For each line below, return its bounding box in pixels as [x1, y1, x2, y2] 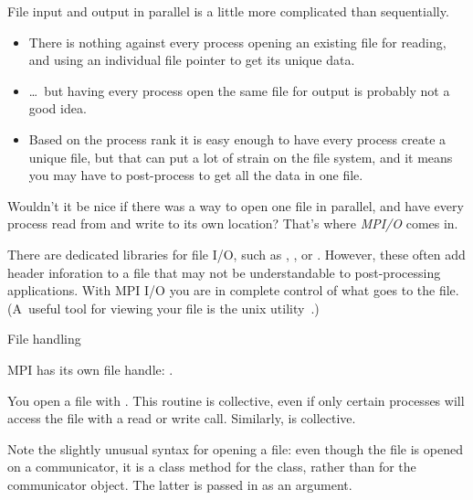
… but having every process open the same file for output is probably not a [28, 80, 450, 100]
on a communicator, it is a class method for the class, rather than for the [7, 457, 416, 476]
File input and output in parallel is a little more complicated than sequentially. [7, 2, 449, 20]
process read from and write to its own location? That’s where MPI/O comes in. [7, 214, 458, 233]
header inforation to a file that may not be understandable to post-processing [7, 262, 441, 282]
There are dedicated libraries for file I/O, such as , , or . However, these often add [7, 244, 466, 263]
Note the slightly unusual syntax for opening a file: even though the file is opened [7, 439, 463, 458]
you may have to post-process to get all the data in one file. [28, 165, 363, 185]
